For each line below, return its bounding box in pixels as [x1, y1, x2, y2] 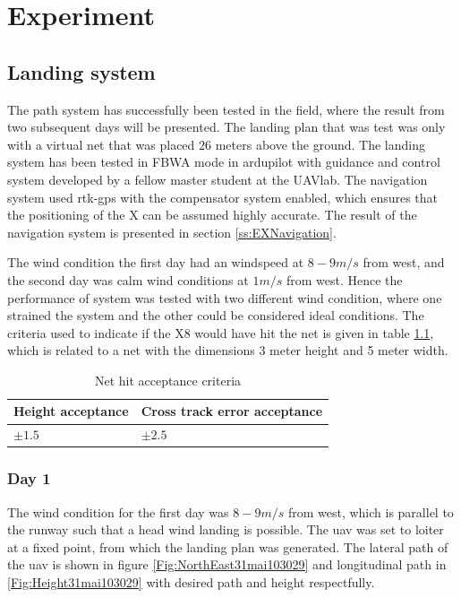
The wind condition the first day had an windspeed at [7, 253, 304, 272]
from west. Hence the [286, 270, 403, 289]
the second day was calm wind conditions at [7, 270, 249, 289]
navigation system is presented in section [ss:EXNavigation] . [7, 222, 337, 241]
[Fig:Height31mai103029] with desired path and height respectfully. [7, 573, 375, 592]
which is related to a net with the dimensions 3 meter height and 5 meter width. [7, 341, 448, 360]
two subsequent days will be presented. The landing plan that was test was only [7, 117, 446, 136]
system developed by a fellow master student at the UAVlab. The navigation [7, 169, 428, 188]
